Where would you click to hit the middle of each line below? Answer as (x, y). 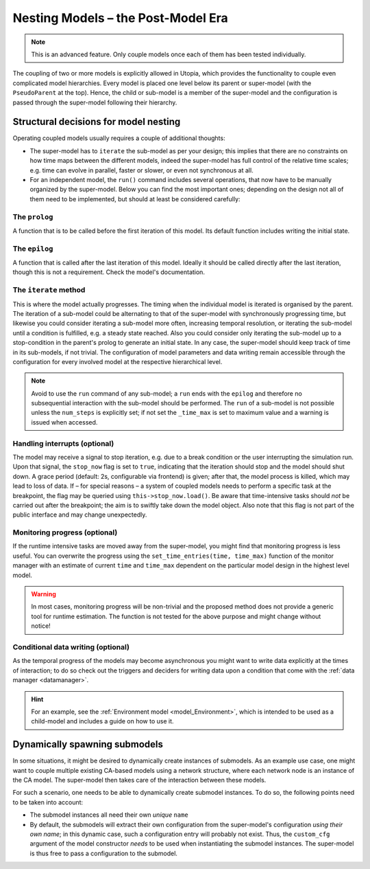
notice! (41, 626)
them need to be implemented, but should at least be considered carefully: (135, 199)
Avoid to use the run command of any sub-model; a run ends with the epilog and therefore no (167, 393)
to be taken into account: (48, 802)
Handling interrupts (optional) (63, 443)
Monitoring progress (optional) (65, 532)
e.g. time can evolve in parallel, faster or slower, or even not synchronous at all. (141, 170)
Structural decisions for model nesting (97, 122)
